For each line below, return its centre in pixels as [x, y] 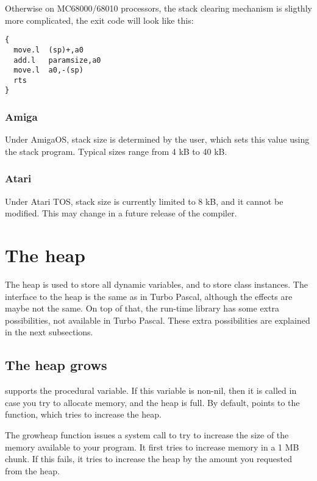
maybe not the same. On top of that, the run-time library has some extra [142, 308]
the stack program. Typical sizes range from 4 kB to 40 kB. [116, 151]
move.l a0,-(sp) [48, 70]
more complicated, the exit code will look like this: [99, 20]
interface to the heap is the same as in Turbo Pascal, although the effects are [149, 296]
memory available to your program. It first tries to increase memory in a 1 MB [152, 447]
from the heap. [32, 470]
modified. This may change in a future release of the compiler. [121, 213]
